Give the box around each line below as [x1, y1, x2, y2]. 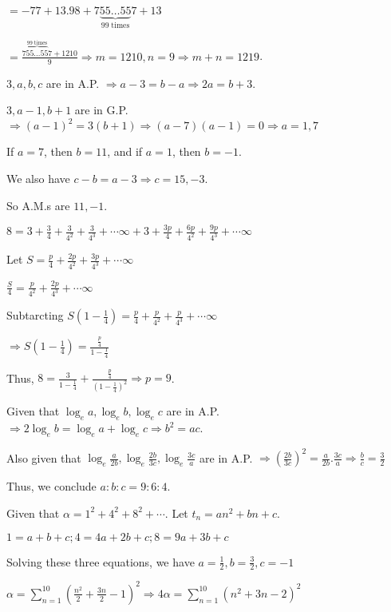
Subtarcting [6, 307, 64, 324]
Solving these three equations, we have [6, 553, 195, 570]
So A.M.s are [6, 197, 70, 213]
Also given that [6, 449, 81, 466]
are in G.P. [74, 101, 128, 118]
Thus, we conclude [6, 478, 97, 495]
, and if [107, 143, 143, 160]
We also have [6, 169, 70, 186]
